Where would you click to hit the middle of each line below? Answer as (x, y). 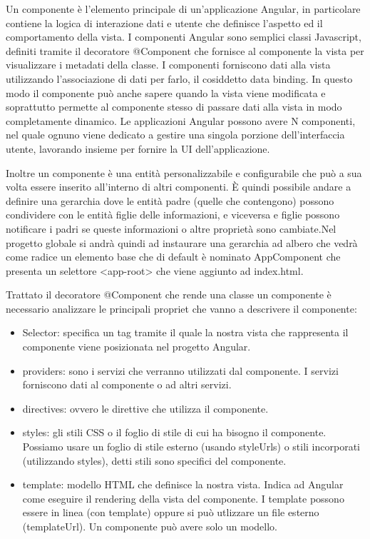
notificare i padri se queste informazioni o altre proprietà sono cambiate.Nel (171, 228)
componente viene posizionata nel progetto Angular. (137, 347)
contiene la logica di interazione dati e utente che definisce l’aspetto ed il (164, 22)
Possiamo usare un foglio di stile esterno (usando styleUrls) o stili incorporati (191, 447)
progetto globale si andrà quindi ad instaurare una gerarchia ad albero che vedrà (182, 242)
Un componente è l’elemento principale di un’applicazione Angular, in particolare (183, 9)
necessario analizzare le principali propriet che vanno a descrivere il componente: (181, 308)
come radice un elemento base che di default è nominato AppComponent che (173, 257)
